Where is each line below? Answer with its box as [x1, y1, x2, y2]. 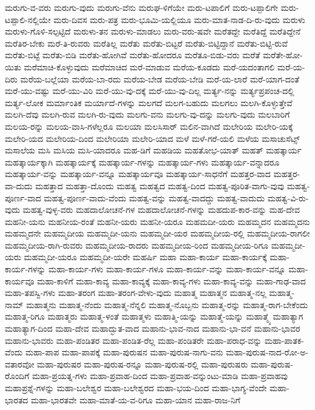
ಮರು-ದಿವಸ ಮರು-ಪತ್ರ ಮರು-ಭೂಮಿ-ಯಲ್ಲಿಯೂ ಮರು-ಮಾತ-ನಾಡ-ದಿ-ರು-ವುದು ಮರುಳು [53, 13, 305, 25]
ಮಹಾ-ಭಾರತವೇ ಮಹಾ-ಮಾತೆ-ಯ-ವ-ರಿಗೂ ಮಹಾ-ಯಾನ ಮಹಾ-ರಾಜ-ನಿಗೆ [31, 393, 240, 406]
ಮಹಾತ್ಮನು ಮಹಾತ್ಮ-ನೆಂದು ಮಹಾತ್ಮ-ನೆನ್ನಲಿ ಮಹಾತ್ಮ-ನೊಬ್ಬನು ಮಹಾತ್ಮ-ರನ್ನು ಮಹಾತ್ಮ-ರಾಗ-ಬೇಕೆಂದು [26, 298, 308, 311]
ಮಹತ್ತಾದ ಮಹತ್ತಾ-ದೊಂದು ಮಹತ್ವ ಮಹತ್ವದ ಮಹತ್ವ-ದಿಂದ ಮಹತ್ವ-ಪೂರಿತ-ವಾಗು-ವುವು [35, 179, 285, 192]
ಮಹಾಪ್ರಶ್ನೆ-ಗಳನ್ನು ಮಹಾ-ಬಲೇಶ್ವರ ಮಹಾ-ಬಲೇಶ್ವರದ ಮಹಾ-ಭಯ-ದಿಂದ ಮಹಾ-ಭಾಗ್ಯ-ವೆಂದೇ [5, 381, 267, 394]
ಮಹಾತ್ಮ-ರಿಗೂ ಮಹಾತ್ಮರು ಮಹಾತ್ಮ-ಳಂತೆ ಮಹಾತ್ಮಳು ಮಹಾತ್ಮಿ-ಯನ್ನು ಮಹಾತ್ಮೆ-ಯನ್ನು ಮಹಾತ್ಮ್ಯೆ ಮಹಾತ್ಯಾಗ [5, 310, 303, 323]
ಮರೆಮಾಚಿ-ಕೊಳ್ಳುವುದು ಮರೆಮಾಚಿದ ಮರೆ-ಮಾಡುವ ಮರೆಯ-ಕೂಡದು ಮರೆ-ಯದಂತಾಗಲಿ [24, 60, 275, 73]
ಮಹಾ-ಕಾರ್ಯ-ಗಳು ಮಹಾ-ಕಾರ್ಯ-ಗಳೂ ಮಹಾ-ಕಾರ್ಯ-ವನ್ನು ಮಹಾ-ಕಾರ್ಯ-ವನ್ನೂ [48, 263, 286, 275]
